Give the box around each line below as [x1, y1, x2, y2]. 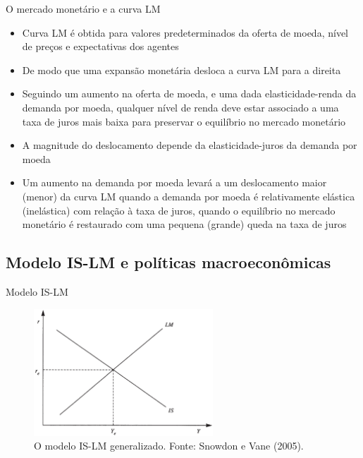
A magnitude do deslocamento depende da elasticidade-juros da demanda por [22, 138, 357, 152]
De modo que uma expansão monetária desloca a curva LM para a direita [22, 62, 341, 77]
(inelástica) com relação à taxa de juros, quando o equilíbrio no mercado [22, 203, 336, 217]
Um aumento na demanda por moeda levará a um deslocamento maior [22, 175, 327, 190]
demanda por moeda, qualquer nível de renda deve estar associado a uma [22, 100, 339, 114]
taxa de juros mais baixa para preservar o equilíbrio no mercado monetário [22, 114, 346, 128]
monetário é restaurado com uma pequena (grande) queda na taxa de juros [22, 217, 347, 231]
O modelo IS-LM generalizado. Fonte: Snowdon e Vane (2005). [34, 438, 304, 453]
